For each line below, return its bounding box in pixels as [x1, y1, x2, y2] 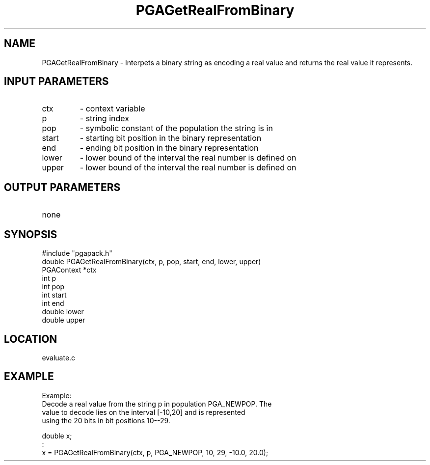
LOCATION [4, 332, 57, 345]
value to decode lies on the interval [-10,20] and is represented [42, 408, 245, 416]
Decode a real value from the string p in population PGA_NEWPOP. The [42, 399, 272, 408]
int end [42, 299, 64, 308]
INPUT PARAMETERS [4, 75, 109, 88]
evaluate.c [42, 353, 76, 362]
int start [42, 291, 67, 300]
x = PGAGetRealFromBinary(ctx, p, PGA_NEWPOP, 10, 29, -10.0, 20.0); [42, 448, 269, 457]
